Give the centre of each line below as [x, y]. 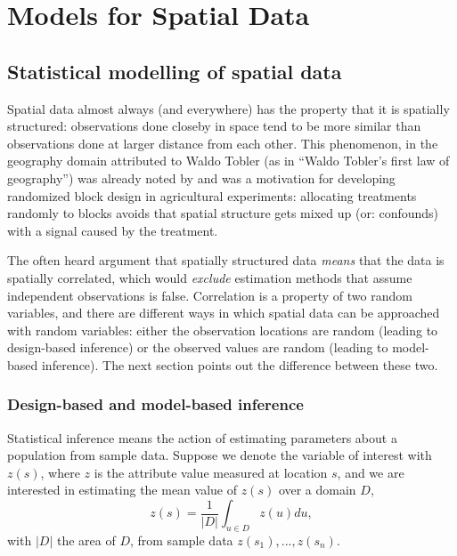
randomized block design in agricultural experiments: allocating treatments [212, 195]
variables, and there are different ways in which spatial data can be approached [224, 313]
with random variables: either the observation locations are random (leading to [223, 330]
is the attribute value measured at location [211, 472]
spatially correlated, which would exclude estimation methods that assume [210, 277]
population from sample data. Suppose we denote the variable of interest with [220, 455]
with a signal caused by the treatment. [113, 230]
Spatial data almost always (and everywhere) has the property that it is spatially [228, 108]
